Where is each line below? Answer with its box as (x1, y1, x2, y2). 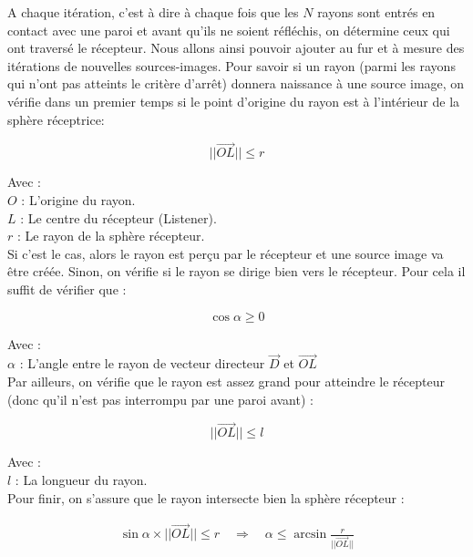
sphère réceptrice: (7, 109, 105, 129)
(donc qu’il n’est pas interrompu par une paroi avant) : (7, 389, 314, 408)
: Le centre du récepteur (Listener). (20, 208, 217, 227)
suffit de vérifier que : (7, 279, 127, 298)
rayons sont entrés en (317, 3, 436, 21)
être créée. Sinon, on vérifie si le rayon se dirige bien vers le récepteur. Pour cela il (7, 262, 466, 281)
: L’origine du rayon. (21, 190, 136, 209)
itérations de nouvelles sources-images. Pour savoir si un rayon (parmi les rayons (7, 56, 456, 75)
